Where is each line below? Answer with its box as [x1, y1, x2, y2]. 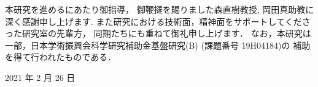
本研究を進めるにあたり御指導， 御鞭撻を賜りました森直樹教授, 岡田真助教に [5, 3, 314, 15]
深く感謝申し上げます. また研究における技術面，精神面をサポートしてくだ [5, 15, 302, 27]
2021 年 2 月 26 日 [5, 71, 76, 83]
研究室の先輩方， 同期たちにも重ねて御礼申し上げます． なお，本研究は [21, 27, 311, 40]
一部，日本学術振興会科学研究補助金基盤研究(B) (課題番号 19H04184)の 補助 [5, 38, 311, 51]
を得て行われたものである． [5, 50, 117, 63]
